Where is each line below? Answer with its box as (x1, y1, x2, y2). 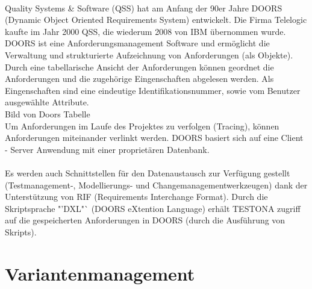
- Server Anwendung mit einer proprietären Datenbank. (5, 143, 210, 155)
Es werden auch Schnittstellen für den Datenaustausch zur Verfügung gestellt (5, 166, 290, 179)
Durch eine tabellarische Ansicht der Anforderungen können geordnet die (5, 60, 274, 73)
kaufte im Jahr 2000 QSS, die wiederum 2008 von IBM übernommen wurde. (5, 25, 286, 37)
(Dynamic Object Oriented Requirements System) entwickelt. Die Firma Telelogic (5, 13, 307, 26)
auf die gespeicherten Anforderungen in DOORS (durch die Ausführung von (5, 214, 285, 226)
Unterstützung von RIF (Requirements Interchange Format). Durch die (5, 190, 268, 203)
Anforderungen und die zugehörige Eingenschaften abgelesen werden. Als (5, 72, 274, 85)
